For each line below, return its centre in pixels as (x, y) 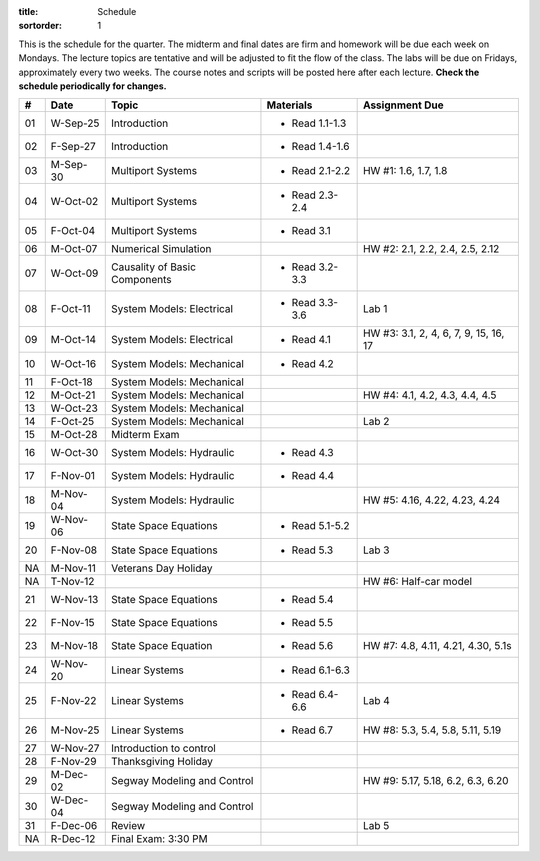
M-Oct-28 (74, 435)
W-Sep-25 (75, 123)
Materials (289, 105)
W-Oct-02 (74, 202)
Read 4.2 (312, 364)
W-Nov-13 (74, 600)
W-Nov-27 (75, 748)
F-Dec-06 (74, 826)
